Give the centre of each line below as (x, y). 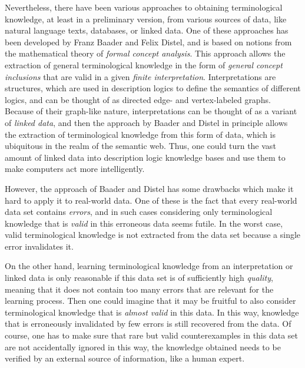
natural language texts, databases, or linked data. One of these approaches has (147, 30)
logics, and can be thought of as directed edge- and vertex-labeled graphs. (138, 99)
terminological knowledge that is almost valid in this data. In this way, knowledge (152, 312)
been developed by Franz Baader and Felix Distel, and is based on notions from (148, 42)
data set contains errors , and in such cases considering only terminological (139, 212)
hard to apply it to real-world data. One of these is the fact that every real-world (151, 200)
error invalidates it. (39, 246)
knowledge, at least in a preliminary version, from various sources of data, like (146, 19)
